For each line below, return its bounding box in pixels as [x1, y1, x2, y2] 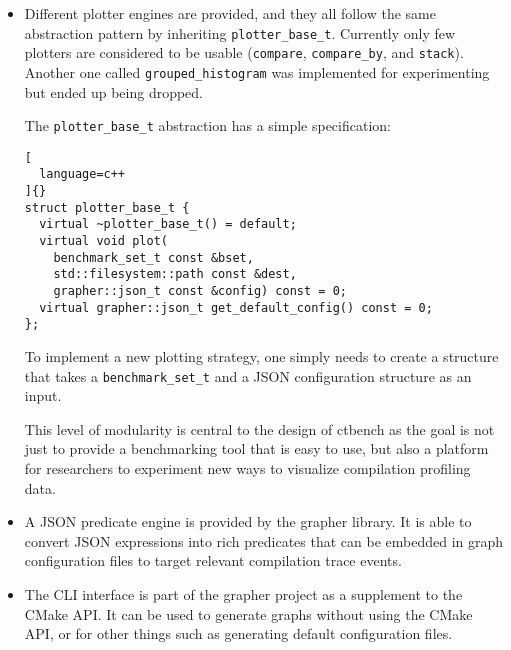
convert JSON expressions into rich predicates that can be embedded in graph [24, 530, 504, 551]
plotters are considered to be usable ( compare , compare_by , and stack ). [24, 42, 464, 63]
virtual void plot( [39, 234, 168, 249]
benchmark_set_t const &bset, [53, 250, 254, 265]
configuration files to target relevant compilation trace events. [24, 550, 402, 571]
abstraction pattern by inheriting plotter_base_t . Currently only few [24, 22, 456, 43]
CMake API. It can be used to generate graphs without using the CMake [24, 603, 473, 624]
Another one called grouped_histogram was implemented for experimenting [24, 61, 490, 82]
